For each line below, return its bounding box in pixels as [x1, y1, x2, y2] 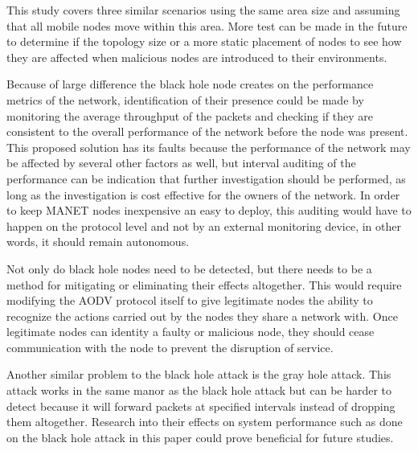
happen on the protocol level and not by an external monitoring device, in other [6, 217, 401, 234]
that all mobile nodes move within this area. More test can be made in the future [6, 17, 408, 34]
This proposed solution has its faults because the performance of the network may [6, 138, 411, 155]
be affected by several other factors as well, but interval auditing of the [6, 154, 356, 171]
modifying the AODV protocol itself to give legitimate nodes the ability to [6, 292, 373, 309]
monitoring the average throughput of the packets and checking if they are [6, 107, 374, 124]
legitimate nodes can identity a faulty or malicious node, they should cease [6, 323, 375, 340]
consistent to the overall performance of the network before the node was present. [6, 123, 408, 140]
